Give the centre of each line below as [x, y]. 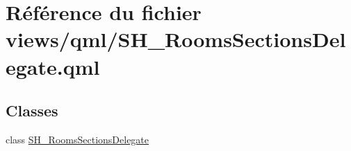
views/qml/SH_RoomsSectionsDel [176, 39]
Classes [32, 110]
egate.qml [53, 66]
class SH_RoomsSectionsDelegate [77, 139]
